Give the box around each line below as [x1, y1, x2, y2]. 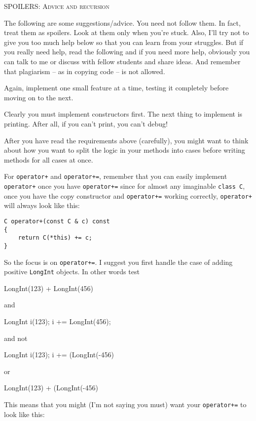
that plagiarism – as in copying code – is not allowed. [4, 66, 165, 76]
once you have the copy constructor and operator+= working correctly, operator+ [4, 190, 253, 201]
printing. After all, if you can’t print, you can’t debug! [4, 118, 168, 128]
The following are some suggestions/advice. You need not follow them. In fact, [4, 17, 241, 28]
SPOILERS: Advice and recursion [4, 1, 110, 11]
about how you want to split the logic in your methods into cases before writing [4, 145, 245, 155]
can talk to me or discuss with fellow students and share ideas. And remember [4, 56, 241, 66]
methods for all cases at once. [4, 154, 93, 165]
